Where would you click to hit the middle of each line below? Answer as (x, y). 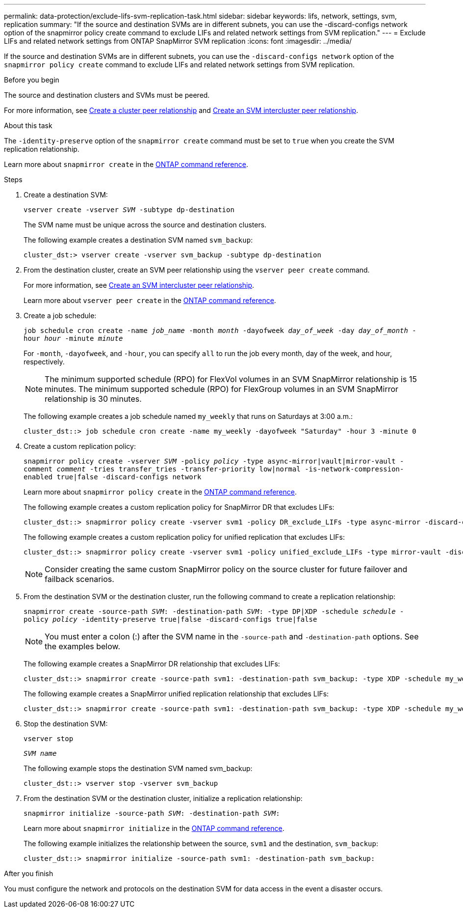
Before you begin (32, 80)
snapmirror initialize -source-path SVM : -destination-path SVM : (152, 813)
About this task (28, 125)
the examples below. (83, 646)
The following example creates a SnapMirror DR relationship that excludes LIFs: (152, 664)
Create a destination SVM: (66, 195)
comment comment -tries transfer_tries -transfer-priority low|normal (162, 469)
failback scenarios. (79, 579)
